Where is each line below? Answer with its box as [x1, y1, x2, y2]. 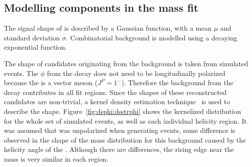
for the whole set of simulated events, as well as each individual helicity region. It [4, 115, 247, 126]
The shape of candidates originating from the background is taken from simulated [4, 58, 248, 68]
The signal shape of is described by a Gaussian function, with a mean [4, 23, 212, 33]
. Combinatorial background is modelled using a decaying [66, 32, 237, 42]
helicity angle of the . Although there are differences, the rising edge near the [4, 144, 234, 154]
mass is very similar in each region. [4, 153, 109, 164]
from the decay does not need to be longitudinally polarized [47, 68, 226, 78]
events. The [4, 68, 39, 78]
